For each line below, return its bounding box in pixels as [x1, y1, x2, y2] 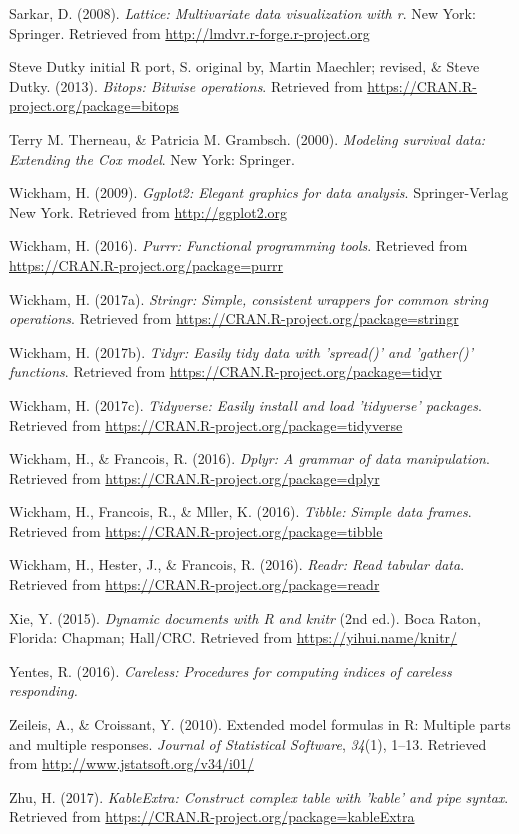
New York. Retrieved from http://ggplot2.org [9, 201, 288, 222]
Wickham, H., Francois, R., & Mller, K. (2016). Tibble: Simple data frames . [9, 501, 472, 522]
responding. [9, 680, 78, 701]
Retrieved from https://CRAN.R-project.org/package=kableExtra [9, 806, 415, 827]
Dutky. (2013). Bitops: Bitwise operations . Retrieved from [9, 75, 363, 96]
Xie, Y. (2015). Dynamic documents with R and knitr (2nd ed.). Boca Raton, [9, 607, 481, 628]
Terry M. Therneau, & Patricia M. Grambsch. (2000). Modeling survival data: [9, 128, 486, 149]
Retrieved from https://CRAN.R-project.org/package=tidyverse [9, 414, 403, 435]
